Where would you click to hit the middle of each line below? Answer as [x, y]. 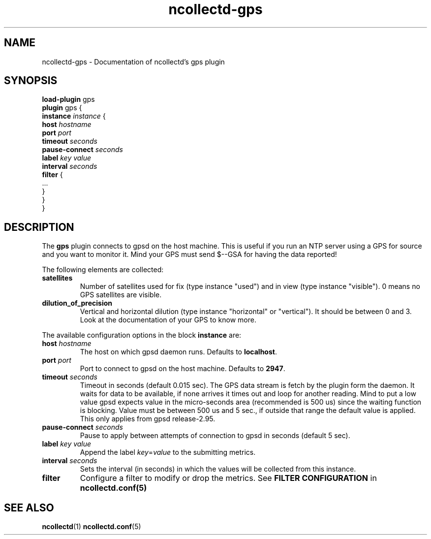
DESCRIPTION [39, 227]
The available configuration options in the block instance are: [142, 335]
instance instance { [74, 116]
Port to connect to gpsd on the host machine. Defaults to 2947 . [183, 369]
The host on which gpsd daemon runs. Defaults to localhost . [178, 352]
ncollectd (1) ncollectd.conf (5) [92, 527]
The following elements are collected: [103, 270]
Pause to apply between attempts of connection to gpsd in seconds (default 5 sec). [215, 436]
